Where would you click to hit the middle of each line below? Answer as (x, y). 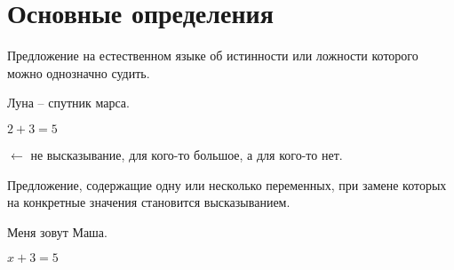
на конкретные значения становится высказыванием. (149, 202)
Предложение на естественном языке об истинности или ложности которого (213, 56)
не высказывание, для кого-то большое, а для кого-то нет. (187, 154)
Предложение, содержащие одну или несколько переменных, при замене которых (227, 184)
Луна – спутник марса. (68, 103)
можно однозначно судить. (79, 72)
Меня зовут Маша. (57, 231)
